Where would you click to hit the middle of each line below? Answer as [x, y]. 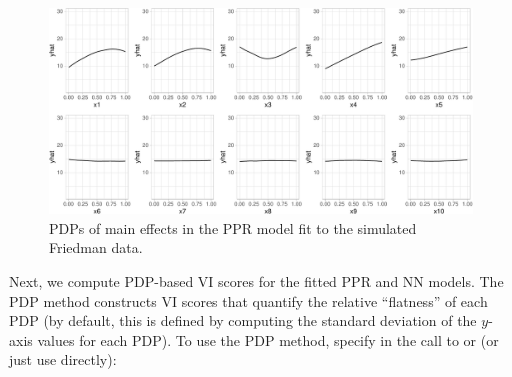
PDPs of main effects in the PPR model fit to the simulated [233, 227]
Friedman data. [96, 247]
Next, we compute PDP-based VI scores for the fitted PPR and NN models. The [256, 280]
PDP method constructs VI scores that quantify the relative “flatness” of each [248, 300]
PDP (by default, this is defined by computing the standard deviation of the [243, 320]
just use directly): [63, 359]
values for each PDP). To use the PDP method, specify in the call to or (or [268, 339]
